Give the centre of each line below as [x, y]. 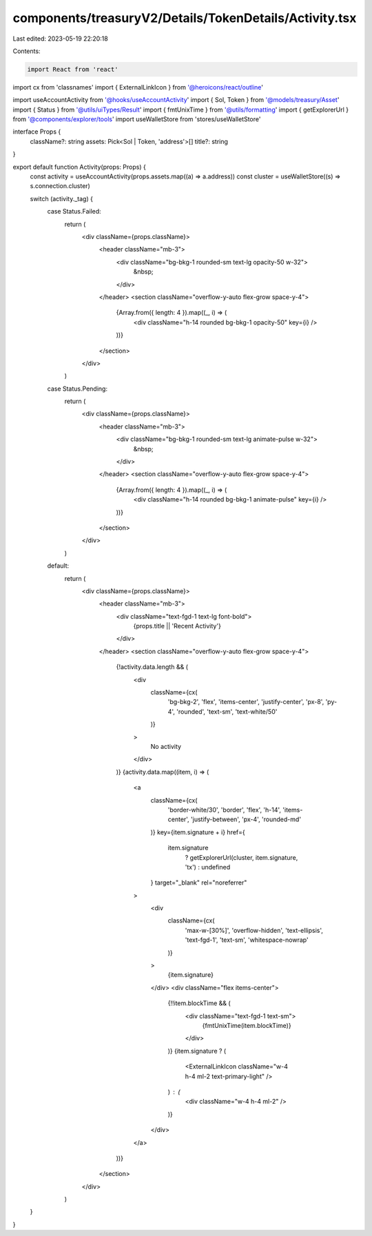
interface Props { [37, 132]
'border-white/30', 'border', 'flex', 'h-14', [225, 810]
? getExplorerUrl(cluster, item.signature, [241, 857]
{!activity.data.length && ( [152, 667]
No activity [166, 746]
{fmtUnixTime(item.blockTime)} [247, 1025]
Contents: [27, 51]
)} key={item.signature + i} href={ [198, 832]
